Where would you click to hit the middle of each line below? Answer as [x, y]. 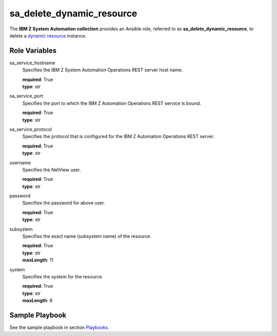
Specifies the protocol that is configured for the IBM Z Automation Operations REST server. [118, 137]
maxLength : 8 [37, 301]
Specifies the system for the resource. [63, 277]
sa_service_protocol [31, 129]
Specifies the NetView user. [52, 170]
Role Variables [33, 51]
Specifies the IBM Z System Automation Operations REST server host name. [103, 70]
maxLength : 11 [38, 260]
